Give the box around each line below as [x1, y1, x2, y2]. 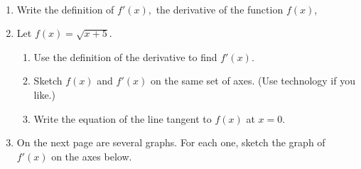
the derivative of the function [156, 1, 284, 16]
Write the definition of [16, 1, 114, 16]
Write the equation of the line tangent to [33, 111, 212, 126]
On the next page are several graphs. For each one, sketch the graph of [16, 135, 325, 150]
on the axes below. [51, 148, 132, 163]
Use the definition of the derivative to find [33, 49, 217, 64]
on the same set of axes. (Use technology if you [150, 73, 355, 88]
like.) [33, 87, 55, 102]
